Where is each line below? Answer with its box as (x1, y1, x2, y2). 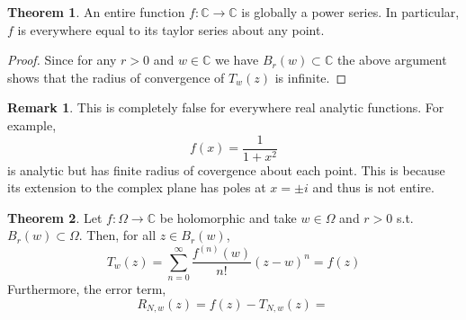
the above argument (336, 50, 447, 69)
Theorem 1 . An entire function (7, 3, 185, 21)
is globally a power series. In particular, (241, 3, 460, 21)
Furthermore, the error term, (7, 280, 166, 298)
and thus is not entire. (312, 178, 435, 197)
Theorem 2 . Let (7, 208, 103, 227)
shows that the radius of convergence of (7, 67, 225, 86)
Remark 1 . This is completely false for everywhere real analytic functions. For (7, 98, 444, 117)
